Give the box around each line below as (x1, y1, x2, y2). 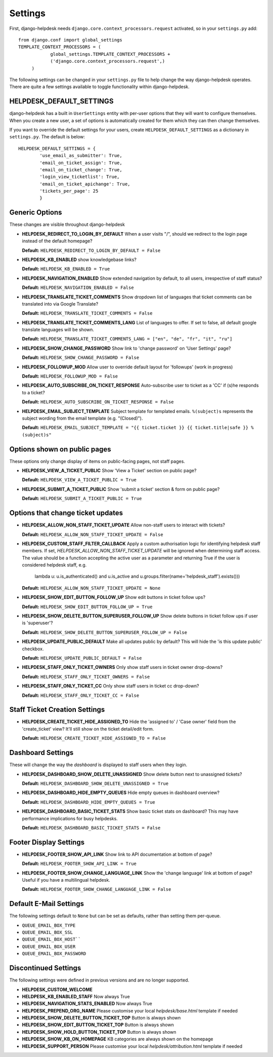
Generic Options (9, 208, 63, 217)
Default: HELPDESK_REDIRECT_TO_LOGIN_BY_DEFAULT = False (22, 247, 161, 253)
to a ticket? (22, 389, 45, 395)
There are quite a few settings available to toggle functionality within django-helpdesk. (9, 84, 190, 90)
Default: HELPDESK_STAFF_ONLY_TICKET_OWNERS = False (22, 673, 150, 679)
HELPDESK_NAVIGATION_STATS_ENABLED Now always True (22, 1001, 153, 1007)
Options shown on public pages (9, 445, 111, 454)
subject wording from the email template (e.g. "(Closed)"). (22, 415, 143, 421)
